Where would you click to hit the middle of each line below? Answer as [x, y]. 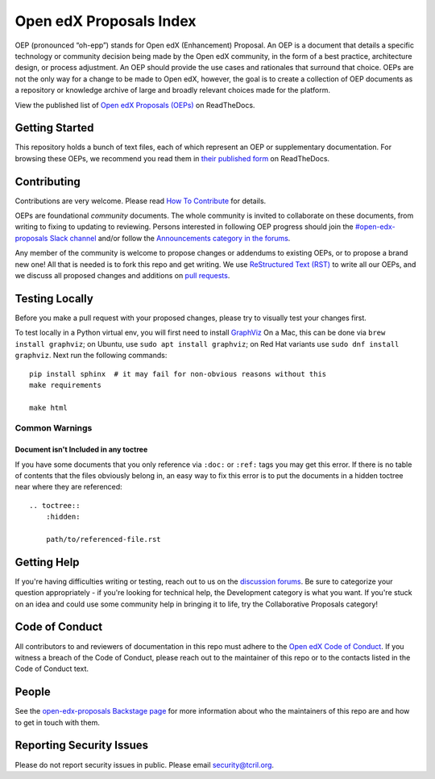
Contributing [48, 181]
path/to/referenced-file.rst [103, 539]
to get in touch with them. [57, 723]
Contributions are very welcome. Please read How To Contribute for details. [141, 201]
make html [48, 408]
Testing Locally [54, 298]
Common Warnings [54, 428]
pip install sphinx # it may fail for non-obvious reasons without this [178, 374]
